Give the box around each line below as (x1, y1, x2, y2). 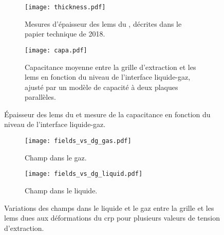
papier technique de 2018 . (25, 28, 105, 39)
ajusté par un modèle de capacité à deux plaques (25, 81, 178, 92)
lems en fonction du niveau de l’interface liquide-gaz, (25, 71, 191, 82)
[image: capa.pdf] (25, 46, 87, 54)
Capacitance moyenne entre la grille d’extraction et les (25, 61, 196, 72)
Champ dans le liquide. (25, 185, 98, 195)
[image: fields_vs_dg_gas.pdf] (25, 137, 132, 145)
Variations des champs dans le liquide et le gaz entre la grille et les (4, 202, 214, 213)
